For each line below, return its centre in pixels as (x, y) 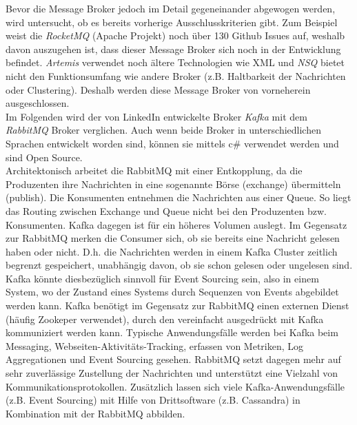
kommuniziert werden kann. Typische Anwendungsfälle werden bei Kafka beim (172, 332)
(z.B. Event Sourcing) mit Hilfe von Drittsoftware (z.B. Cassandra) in (153, 400)
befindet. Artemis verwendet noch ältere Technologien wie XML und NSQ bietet (175, 62)
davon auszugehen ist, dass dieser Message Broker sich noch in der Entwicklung (173, 49)
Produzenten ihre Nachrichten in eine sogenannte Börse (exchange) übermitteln (173, 184)
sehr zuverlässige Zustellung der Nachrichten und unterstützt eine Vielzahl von (172, 373)
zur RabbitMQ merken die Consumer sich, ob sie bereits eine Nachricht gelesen (173, 238)
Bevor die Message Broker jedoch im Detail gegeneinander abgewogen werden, (171, 8)
